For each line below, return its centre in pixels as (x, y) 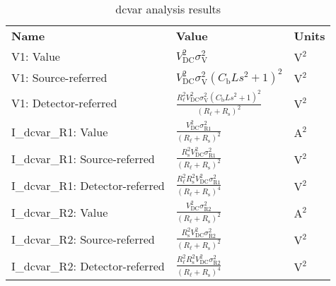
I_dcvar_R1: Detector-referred (88, 185)
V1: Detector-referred (64, 103)
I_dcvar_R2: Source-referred (83, 239)
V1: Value (36, 56)
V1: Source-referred (59, 77)
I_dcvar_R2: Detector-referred (88, 266)
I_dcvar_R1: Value (60, 131)
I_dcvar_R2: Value (60, 212)
